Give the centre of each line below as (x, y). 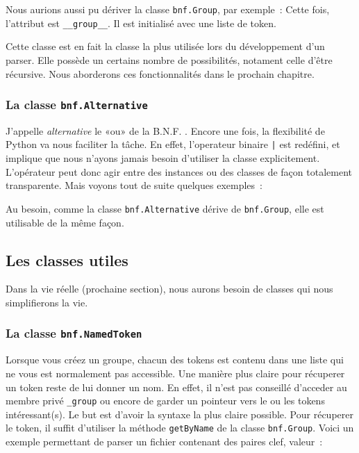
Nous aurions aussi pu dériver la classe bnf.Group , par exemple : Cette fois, (168, 9)
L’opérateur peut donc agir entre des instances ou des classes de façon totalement (179, 171)
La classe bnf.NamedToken (74, 333)
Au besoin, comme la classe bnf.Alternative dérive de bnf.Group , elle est (165, 208)
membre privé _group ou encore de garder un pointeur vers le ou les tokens (165, 401)
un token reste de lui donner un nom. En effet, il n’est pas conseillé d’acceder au (176, 387)
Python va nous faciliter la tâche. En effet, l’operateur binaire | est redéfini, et (173, 144)
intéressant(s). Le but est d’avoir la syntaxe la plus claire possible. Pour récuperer (179, 414)
